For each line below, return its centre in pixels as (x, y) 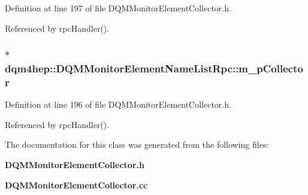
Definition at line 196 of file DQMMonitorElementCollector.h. (118, 104)
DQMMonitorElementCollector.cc (76, 185)
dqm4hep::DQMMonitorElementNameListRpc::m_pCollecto (154, 68)
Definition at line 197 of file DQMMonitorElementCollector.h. (118, 8)
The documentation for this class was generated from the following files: (137, 144)
